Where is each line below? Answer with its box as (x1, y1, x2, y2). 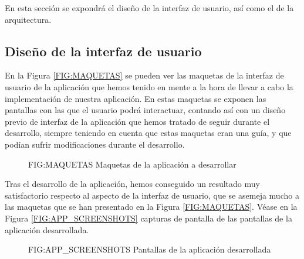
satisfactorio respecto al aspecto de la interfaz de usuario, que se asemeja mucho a (5, 189, 299, 201)
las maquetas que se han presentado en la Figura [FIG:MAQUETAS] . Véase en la (5, 200, 298, 213)
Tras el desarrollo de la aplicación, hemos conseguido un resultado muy (5, 178, 260, 190)
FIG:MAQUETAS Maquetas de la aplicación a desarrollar (28, 158, 237, 170)
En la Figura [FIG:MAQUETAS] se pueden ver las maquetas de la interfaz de (5, 69, 284, 81)
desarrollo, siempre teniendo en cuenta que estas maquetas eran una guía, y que (5, 127, 292, 139)
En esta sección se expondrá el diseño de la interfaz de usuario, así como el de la (5, 2, 294, 13)
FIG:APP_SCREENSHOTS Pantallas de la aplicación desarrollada (28, 243, 271, 255)
